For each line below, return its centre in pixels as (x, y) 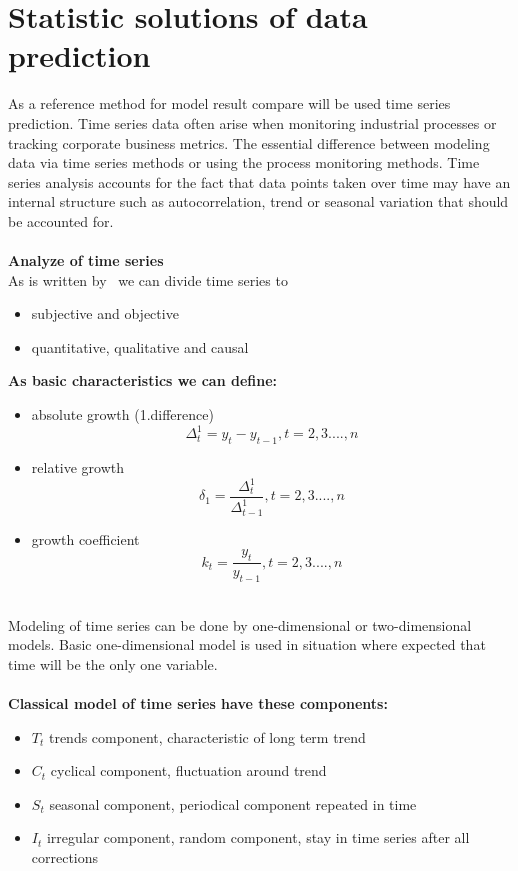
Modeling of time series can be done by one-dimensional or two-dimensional (240, 624)
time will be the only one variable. (113, 663)
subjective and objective (105, 313)
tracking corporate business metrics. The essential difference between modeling (249, 142)
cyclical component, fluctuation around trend (188, 770)
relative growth (78, 466)
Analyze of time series (86, 260)
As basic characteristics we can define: (143, 380)
